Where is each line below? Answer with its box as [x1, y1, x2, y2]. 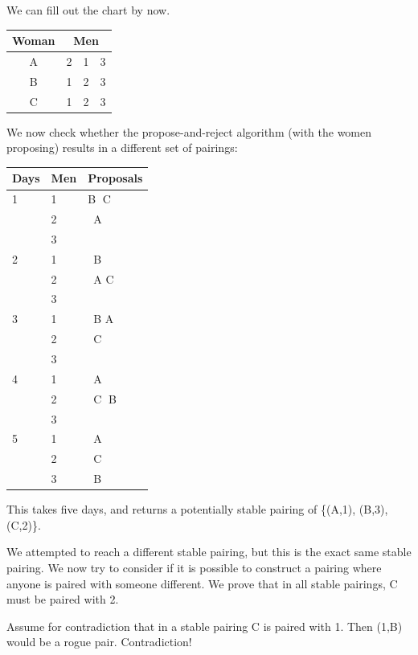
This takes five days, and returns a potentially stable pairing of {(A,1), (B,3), [6, 501, 388, 518]
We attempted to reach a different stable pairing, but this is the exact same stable [6, 543, 412, 560]
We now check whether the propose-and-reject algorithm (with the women [6, 123, 372, 140]
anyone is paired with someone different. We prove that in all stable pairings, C [6, 575, 398, 592]
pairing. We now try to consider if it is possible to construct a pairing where [6, 559, 382, 575]
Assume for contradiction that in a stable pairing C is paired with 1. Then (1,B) [6, 617, 403, 634]
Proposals [88, 170, 143, 186]
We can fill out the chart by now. [6, 2, 170, 18]
